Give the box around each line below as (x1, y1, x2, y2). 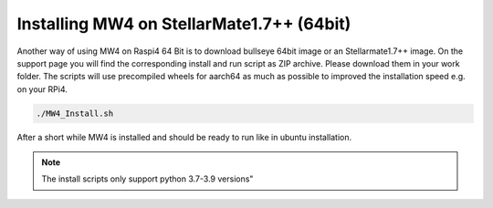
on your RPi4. (16, 83, 68, 95)
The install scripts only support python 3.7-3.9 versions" (41, 173, 254, 184)
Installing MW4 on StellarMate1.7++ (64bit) (16, 14, 351, 34)
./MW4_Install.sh (36, 108, 114, 119)
